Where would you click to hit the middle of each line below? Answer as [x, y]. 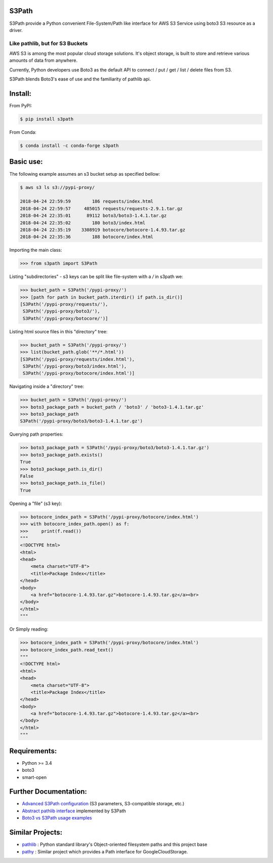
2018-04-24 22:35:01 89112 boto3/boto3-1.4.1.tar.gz [93, 216]
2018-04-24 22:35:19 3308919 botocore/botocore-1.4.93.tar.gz [103, 230]
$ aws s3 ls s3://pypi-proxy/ [57, 187]
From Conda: [23, 132]
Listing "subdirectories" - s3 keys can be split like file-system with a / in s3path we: [96, 277]
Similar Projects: [36, 832]
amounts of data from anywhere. [43, 60]
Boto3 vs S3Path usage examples [57, 818]
